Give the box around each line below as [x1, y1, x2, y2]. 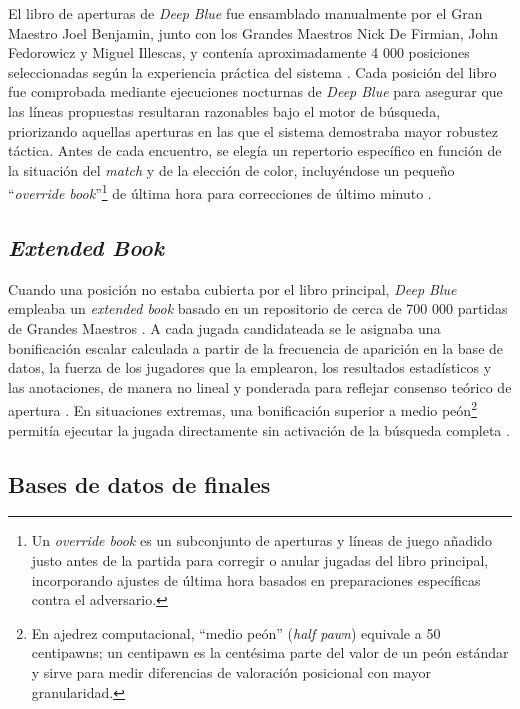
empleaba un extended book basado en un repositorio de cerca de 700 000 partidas [8, 298, 508, 319]
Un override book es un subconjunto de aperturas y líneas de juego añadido [31, 530, 492, 551]
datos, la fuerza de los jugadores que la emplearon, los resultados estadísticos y [8, 357, 492, 378]
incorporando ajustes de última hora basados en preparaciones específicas [31, 569, 481, 590]
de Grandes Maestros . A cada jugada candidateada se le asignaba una [8, 317, 441, 338]
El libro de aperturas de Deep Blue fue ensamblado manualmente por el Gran [8, 3, 483, 23]
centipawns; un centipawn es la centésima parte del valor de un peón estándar [31, 642, 509, 663]
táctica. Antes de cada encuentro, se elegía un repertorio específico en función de [8, 140, 502, 161]
